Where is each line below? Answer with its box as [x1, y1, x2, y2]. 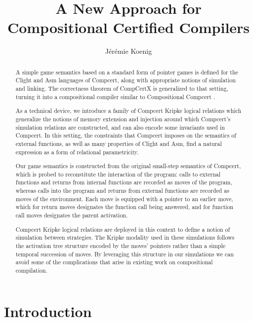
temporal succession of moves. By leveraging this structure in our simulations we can [15, 250, 234, 258]
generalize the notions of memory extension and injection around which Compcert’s [15, 114, 231, 123]
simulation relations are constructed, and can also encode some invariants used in [15, 123, 225, 131]
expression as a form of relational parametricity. [15, 147, 139, 156]
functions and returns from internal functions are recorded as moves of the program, [15, 178, 232, 186]
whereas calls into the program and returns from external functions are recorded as [15, 186, 229, 195]
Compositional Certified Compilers [7, 17, 250, 37]
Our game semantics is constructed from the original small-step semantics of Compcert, [15, 162, 241, 170]
